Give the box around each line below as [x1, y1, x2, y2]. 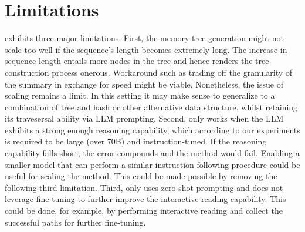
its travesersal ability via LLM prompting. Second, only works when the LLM [5, 112, 284, 125]
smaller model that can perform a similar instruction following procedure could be [5, 158, 300, 170]
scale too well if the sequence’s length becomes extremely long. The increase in [5, 43, 287, 55]
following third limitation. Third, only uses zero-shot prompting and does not [5, 181, 283, 193]
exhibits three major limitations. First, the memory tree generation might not [5, 32, 284, 44]
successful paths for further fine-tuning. [5, 216, 146, 228]
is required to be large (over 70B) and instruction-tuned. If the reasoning [5, 135, 267, 147]
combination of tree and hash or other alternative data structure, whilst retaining [5, 100, 298, 113]
